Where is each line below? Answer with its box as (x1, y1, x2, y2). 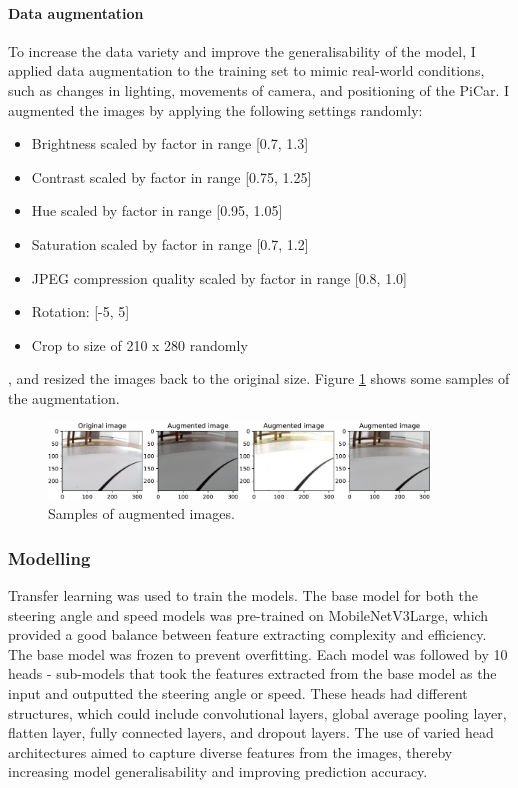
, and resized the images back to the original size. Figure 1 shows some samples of (8, 368, 510, 389)
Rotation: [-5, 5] (31, 301, 130, 322)
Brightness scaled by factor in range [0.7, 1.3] (31, 133, 309, 154)
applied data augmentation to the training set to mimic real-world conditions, (8, 60, 485, 81)
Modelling (8, 545, 91, 570)
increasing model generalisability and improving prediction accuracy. (8, 761, 428, 782)
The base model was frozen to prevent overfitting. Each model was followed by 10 (8, 643, 508, 664)
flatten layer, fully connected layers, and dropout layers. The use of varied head (8, 722, 494, 743)
